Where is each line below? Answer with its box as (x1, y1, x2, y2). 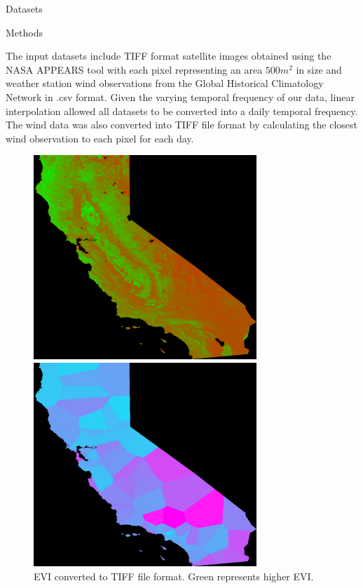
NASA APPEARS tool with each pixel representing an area (6, 62, 263, 76)
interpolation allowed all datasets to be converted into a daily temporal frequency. (6, 103, 358, 118)
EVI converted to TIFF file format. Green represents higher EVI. (34, 568, 314, 583)
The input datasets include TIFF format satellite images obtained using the (6, 48, 331, 63)
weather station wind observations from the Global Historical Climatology (6, 76, 324, 91)
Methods (6, 25, 43, 39)
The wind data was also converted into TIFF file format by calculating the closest (6, 117, 358, 132)
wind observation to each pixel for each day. (6, 131, 194, 145)
